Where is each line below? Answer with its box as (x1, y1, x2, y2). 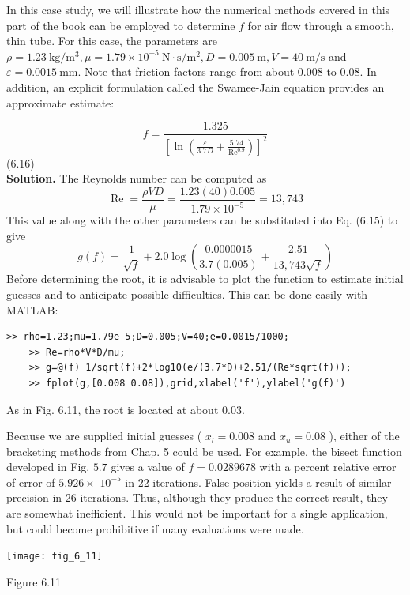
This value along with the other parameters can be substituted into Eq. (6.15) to (6, 212, 398, 228)
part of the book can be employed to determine (6, 17, 235, 33)
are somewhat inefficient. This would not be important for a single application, (6, 505, 388, 522)
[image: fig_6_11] (6, 551, 103, 563)
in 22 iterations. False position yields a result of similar (125, 473, 392, 490)
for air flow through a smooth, (247, 17, 394, 33)
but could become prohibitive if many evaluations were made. (6, 520, 304, 537)
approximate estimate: (6, 94, 115, 111)
